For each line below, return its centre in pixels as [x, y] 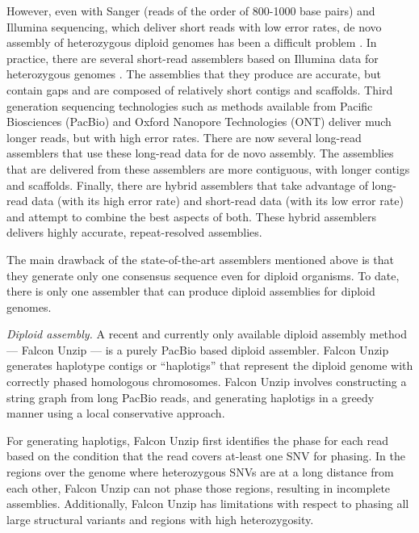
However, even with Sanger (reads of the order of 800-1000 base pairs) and [191, 10]
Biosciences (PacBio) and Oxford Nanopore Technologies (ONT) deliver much [199, 122]
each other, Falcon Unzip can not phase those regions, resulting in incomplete [199, 487]
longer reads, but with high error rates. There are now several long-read [184, 137]
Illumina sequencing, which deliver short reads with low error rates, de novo [194, 26]
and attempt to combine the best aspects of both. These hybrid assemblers [191, 216]
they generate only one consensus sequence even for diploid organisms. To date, [203, 275]
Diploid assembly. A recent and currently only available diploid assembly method [207, 334]
